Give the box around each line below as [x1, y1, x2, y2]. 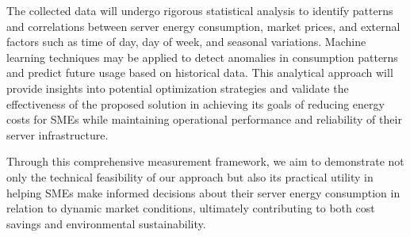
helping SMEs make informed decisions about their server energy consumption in [6, 184, 400, 201]
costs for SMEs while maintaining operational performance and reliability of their [6, 111, 402, 128]
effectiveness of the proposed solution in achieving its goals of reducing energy [6, 95, 385, 112]
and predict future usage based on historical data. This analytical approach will [6, 64, 393, 81]
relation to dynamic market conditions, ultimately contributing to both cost [6, 200, 375, 216]
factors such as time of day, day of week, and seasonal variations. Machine [6, 33, 366, 50]
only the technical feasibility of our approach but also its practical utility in [6, 168, 374, 185]
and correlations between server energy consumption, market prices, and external [6, 17, 400, 34]
